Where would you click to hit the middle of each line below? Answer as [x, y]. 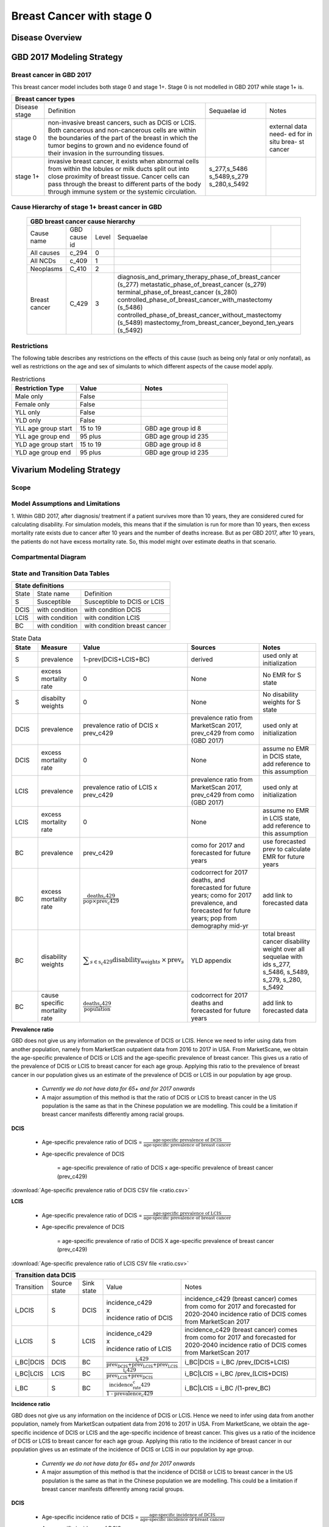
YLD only [28, 420]
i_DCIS [25, 1310]
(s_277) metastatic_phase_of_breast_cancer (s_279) [192, 285]
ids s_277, [277, 964]
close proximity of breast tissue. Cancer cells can [119, 176]
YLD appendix [211, 960]
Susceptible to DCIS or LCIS [124, 602]
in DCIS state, [282, 756]
